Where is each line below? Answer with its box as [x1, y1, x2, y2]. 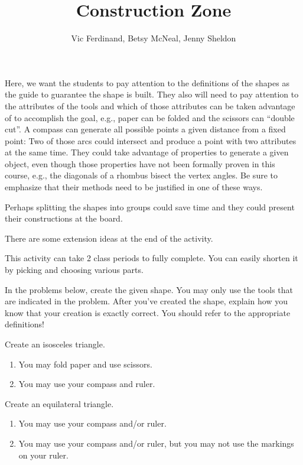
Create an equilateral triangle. [5, 397, 114, 409]
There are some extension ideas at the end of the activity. [5, 232, 213, 244]
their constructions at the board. [5, 212, 123, 225]
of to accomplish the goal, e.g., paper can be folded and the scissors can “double [5, 111, 295, 123]
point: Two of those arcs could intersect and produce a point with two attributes [5, 134, 297, 147]
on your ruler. [18, 448, 69, 461]
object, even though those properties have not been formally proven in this [5, 157, 275, 170]
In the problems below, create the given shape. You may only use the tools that [5, 283, 294, 295]
